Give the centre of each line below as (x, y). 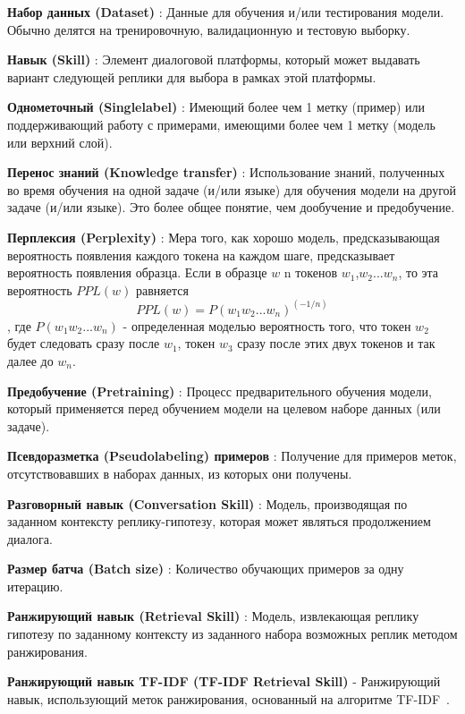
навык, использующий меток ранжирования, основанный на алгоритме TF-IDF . (228, 698)
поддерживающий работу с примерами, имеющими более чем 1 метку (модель (221, 124)
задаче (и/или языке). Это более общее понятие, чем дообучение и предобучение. (231, 207)
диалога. (30, 538)
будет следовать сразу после (84, 343)
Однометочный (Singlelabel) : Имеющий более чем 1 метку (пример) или (216, 107)
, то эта (418, 272)
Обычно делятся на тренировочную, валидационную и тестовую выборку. (209, 29)
